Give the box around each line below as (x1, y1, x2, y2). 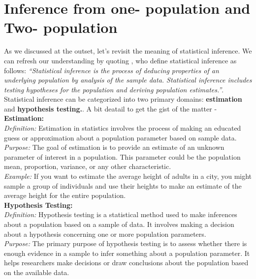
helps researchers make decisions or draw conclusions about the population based (4, 257, 249, 268)
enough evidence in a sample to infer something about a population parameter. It (4, 248, 250, 258)
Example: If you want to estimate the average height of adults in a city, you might (4, 171, 252, 181)
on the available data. (4, 267, 69, 277)
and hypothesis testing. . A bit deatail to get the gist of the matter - (4, 103, 217, 113)
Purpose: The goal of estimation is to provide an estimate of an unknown (4, 142, 224, 152)
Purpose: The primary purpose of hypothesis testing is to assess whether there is (4, 238, 247, 249)
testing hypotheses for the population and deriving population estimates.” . (4, 84, 224, 94)
